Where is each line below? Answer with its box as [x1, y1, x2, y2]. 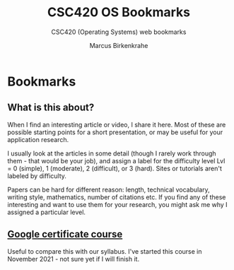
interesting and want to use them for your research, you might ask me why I [7, 200, 228, 209]
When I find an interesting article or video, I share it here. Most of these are [7, 120, 226, 129]
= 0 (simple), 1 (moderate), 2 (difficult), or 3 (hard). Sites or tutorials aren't [7, 164, 223, 172]
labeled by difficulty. [7, 171, 67, 180]
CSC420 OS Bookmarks [47, 4, 191, 20]
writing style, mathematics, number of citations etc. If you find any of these [7, 192, 226, 201]
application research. [7, 135, 69, 143]
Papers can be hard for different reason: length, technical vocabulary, [7, 185, 210, 194]
